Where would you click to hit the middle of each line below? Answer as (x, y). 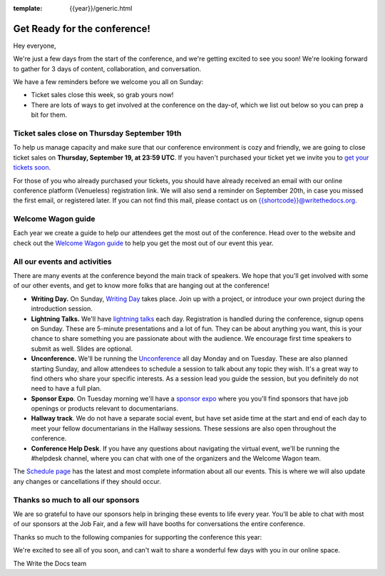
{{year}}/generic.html (101, 8)
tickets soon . (32, 168)
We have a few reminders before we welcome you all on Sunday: (108, 82)
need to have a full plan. (66, 389)
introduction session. (62, 309)
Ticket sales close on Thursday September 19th (97, 133)
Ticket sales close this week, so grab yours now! (102, 95)
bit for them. (49, 115)
